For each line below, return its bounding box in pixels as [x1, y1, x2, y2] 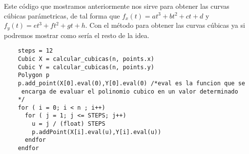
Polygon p [18, 72, 50, 79]
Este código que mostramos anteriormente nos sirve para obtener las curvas [4, 1, 229, 11]
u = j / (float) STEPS [32, 120, 105, 128]
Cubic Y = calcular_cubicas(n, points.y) [18, 63, 154, 71]
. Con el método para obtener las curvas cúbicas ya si [85, 20, 245, 30]
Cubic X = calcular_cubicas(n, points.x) [18, 55, 154, 62]
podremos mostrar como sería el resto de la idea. [4, 30, 149, 40]
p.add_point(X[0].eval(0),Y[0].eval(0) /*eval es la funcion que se [18, 79, 245, 87]
